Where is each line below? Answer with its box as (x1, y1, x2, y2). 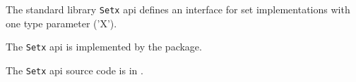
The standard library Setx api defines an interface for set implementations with (6, 2, 350, 16)
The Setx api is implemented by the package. (6, 39, 202, 54)
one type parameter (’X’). (6, 15, 117, 30)
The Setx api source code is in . (6, 62, 143, 77)
